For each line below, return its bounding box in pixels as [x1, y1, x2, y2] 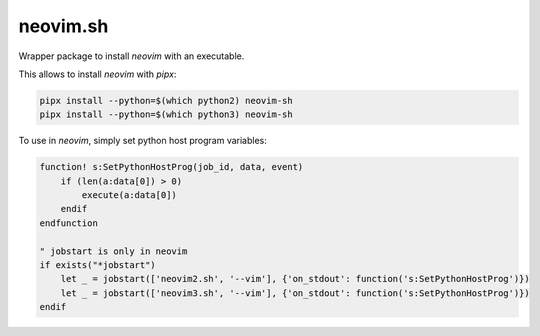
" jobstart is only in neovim [39, 245, 188, 257]
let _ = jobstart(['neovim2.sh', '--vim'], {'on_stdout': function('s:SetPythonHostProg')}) [60, 273, 530, 285]
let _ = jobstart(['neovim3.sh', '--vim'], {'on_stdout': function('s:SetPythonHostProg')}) [60, 287, 530, 299]
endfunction [39, 217, 99, 229]
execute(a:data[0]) [81, 190, 177, 201]
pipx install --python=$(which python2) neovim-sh [39, 95, 294, 106]
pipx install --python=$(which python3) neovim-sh [39, 109, 294, 120]
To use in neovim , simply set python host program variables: [18, 135, 267, 147]
